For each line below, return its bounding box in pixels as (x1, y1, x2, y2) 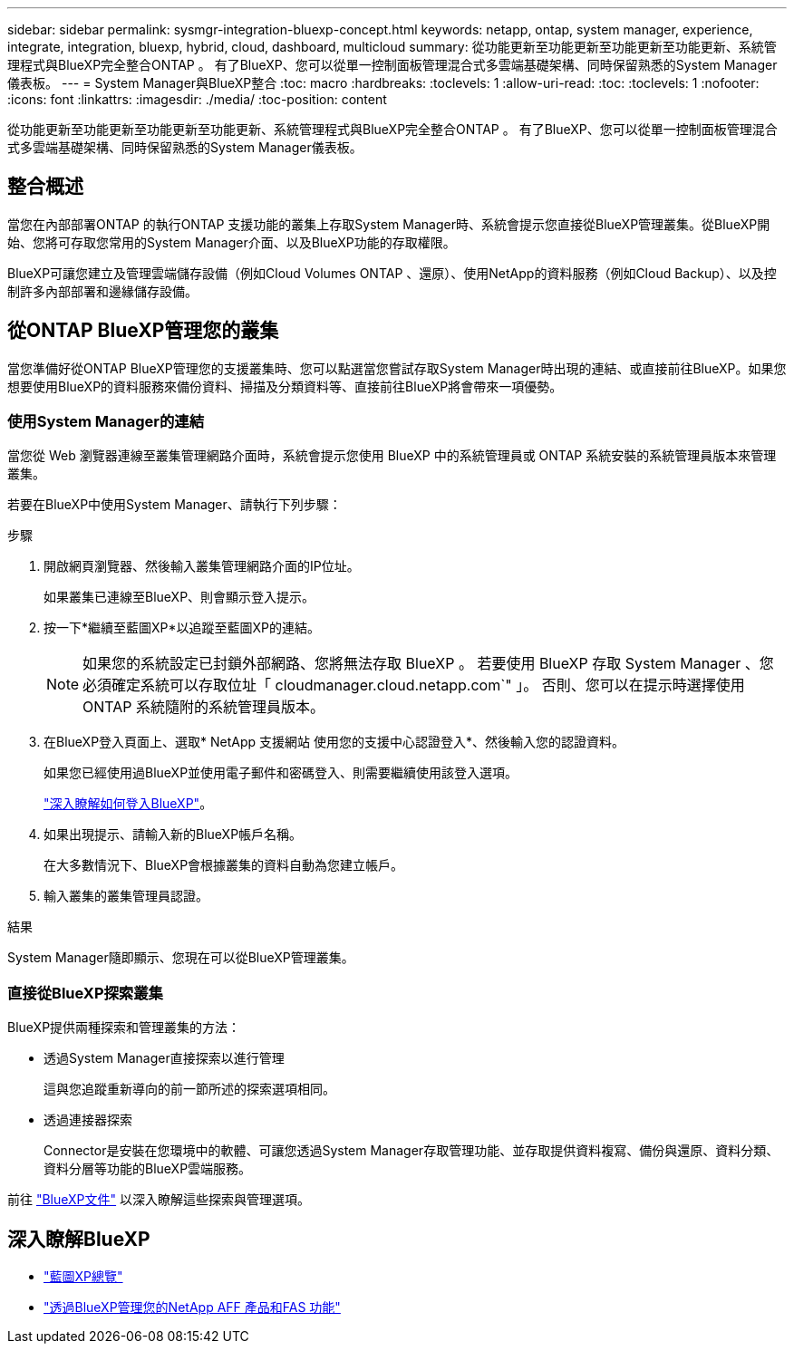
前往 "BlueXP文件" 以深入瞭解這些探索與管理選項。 (7, 1192, 311, 1208)
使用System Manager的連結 (7, 412, 205, 431)
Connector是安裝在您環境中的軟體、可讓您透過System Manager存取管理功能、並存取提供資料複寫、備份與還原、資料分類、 (44, 1143, 779, 1159)
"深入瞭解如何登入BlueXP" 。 (44, 796, 213, 812)
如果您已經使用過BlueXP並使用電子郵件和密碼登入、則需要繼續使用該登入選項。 (44, 765, 518, 781)
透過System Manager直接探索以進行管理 (44, 1050, 285, 1066)
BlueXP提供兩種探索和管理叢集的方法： (7, 1019, 241, 1036)
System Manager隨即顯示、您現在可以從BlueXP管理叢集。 (7, 950, 354, 966)
